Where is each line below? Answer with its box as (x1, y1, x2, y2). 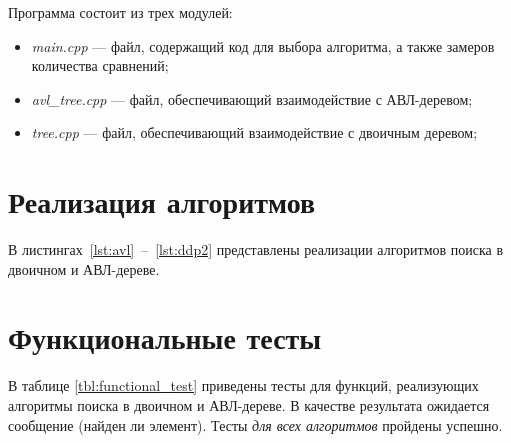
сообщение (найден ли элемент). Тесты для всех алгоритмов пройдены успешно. (8, 414, 503, 435)
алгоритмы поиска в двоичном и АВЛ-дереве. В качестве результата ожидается (8, 395, 490, 415)
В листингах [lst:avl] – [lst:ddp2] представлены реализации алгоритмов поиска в (8, 239, 504, 260)
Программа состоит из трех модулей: (8, 2, 233, 22)
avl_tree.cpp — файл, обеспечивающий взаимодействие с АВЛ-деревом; (31, 88, 473, 109)
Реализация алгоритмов (8, 181, 316, 222)
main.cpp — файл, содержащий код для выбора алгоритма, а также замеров (31, 35, 495, 56)
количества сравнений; (31, 55, 169, 76)
